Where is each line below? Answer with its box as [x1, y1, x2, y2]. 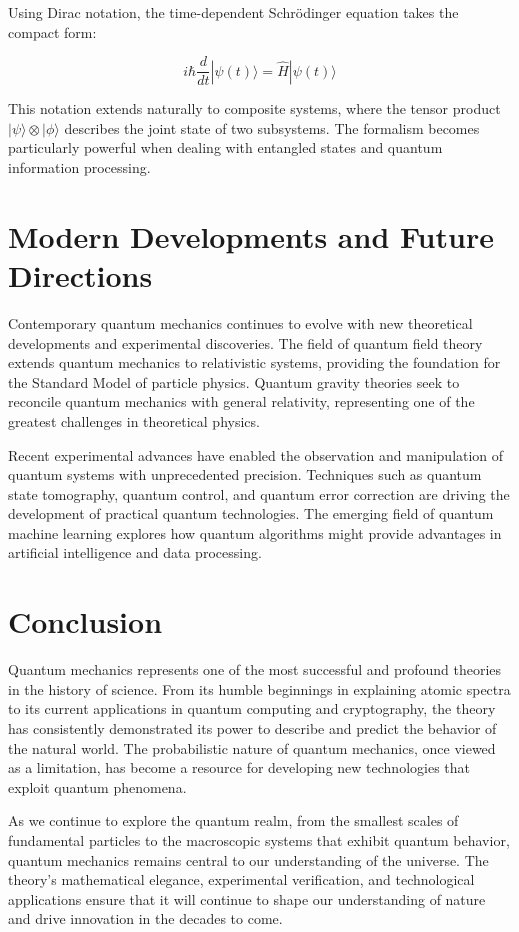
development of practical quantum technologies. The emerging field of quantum [8, 503, 494, 524]
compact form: [8, 21, 97, 42]
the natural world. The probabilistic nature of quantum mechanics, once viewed [8, 737, 496, 758]
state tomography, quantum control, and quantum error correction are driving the [8, 483, 510, 504]
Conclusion [8, 601, 163, 642]
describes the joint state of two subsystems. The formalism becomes [64, 117, 480, 138]
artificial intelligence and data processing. [8, 542, 262, 563]
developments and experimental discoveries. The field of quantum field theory [8, 332, 483, 353]
